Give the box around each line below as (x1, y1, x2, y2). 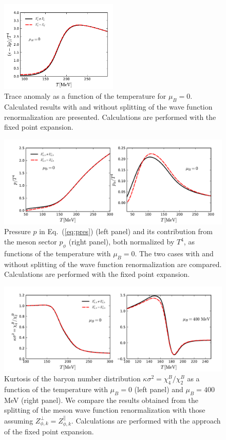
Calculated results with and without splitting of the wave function (4, 101, 213, 112)
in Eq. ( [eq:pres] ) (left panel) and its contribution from (39, 226, 213, 237)
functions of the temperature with (4, 248, 111, 258)
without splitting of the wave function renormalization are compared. (4, 258, 222, 269)
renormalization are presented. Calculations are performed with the (4, 111, 216, 122)
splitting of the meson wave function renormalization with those (4, 404, 205, 415)
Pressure (4, 226, 31, 237)
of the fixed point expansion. (4, 426, 94, 437)
